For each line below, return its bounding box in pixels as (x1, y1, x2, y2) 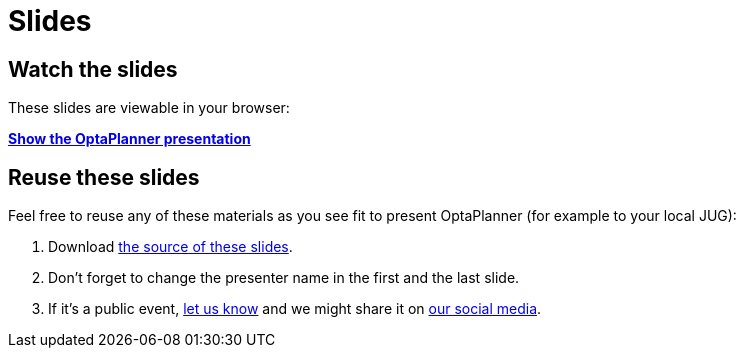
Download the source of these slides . (48, 238, 293, 256)
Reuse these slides (8, 164, 200, 190)
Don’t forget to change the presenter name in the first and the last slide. (48, 269, 520, 287)
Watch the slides (8, 56, 178, 82)
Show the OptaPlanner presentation (8, 130, 251, 148)
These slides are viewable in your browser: (8, 99, 290, 117)
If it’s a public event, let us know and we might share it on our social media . (48, 300, 542, 318)
